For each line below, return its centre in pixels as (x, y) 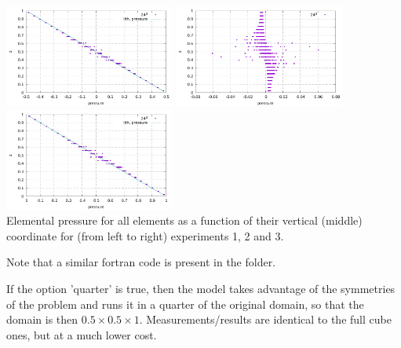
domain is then (42, 319)
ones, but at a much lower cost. (82, 334)
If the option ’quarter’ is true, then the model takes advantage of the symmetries (201, 288)
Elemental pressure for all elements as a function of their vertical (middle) (184, 220)
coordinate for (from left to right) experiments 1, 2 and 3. (145, 235)
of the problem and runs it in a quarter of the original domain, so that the (185, 304)
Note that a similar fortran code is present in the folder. (141, 262)
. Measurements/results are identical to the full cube (265, 319)
